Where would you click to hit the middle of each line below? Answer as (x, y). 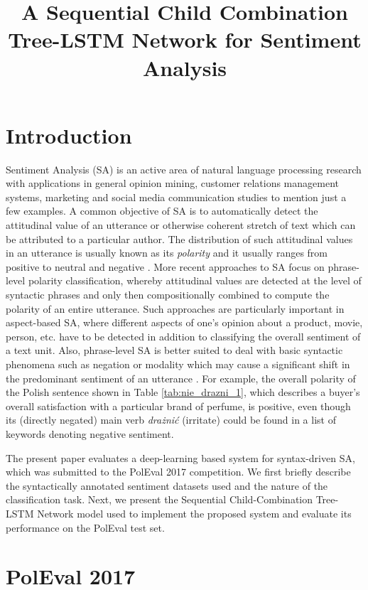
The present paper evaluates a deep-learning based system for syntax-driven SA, (180, 457)
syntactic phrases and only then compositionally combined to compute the (168, 295)
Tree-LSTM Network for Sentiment (185, 39)
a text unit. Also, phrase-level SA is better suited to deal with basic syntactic (174, 350)
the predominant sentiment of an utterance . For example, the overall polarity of (181, 378)
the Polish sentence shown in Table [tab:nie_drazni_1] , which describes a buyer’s (183, 392)
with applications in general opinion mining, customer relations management (172, 183)
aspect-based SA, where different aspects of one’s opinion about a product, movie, (184, 322)
